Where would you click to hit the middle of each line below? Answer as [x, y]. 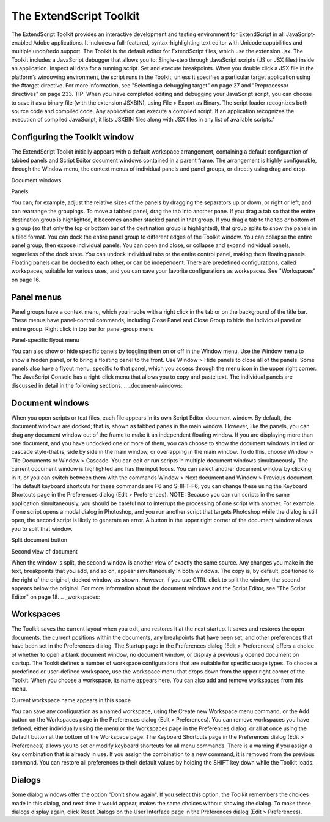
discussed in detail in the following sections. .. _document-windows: [97, 385]
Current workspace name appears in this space [71, 700]
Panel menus [37, 297]
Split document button [39, 540]
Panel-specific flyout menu [45, 340]
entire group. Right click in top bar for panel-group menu [82, 329]
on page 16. [26, 280]
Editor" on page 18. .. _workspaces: [56, 597]
